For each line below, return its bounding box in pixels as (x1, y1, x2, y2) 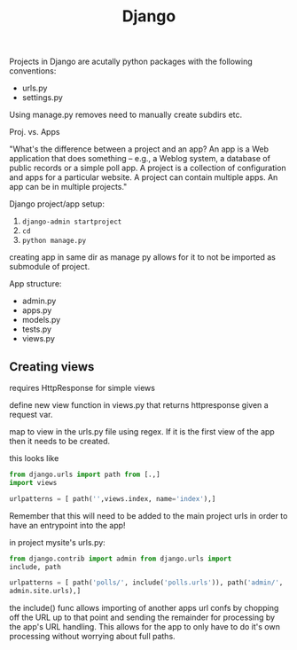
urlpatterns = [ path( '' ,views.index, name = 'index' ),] (9, 494, 216, 503)
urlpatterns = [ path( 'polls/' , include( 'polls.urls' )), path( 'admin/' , (9, 578, 284, 587)
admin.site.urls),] (9, 587, 82, 596)
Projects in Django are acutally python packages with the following (9, 56, 253, 67)
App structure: (9, 278, 62, 289)
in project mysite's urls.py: (9, 536, 106, 547)
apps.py (21, 305, 52, 316)
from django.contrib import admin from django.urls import (9, 554, 232, 563)
